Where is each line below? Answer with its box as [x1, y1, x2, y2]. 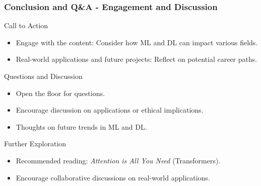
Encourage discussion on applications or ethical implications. [16, 105, 204, 115]
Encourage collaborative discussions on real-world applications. [16, 172, 210, 182]
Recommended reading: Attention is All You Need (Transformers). [16, 155, 221, 165]
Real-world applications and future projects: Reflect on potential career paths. [16, 54, 257, 64]
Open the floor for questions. [16, 87, 105, 98]
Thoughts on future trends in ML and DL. [16, 121, 147, 132]
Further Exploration [4, 138, 67, 149]
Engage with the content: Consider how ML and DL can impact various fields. [16, 37, 258, 47]
